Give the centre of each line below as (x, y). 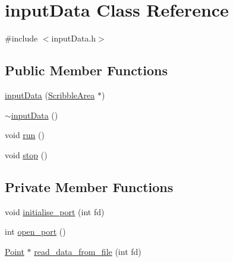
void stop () (26, 154)
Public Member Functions (86, 70)
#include (21, 38)
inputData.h (74, 38)
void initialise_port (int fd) (55, 211)
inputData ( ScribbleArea (50, 95)
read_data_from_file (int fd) (88, 251)
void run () (25, 135)
